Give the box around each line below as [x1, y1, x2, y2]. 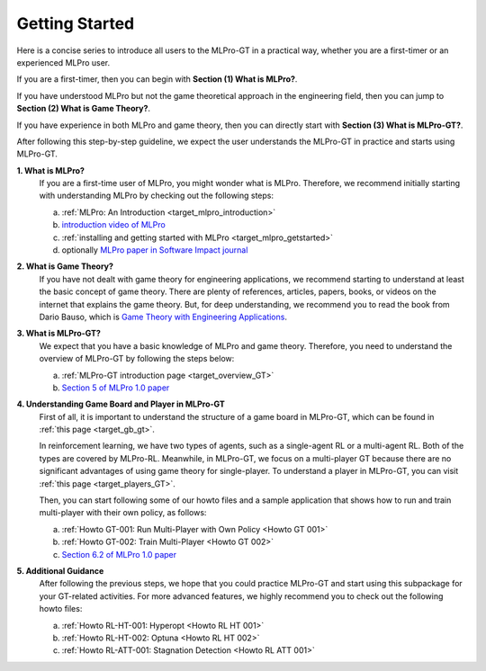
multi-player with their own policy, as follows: [39, 507, 207, 518]
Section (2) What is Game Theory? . [16, 103, 151, 114]
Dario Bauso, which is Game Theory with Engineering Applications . [39, 311, 288, 322]
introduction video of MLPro [61, 219, 166, 230]
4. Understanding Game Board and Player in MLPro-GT [16, 398, 225, 409]
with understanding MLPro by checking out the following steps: [39, 190, 274, 201]
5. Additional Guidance [16, 566, 104, 576]
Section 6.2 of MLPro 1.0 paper [61, 549, 177, 559]
